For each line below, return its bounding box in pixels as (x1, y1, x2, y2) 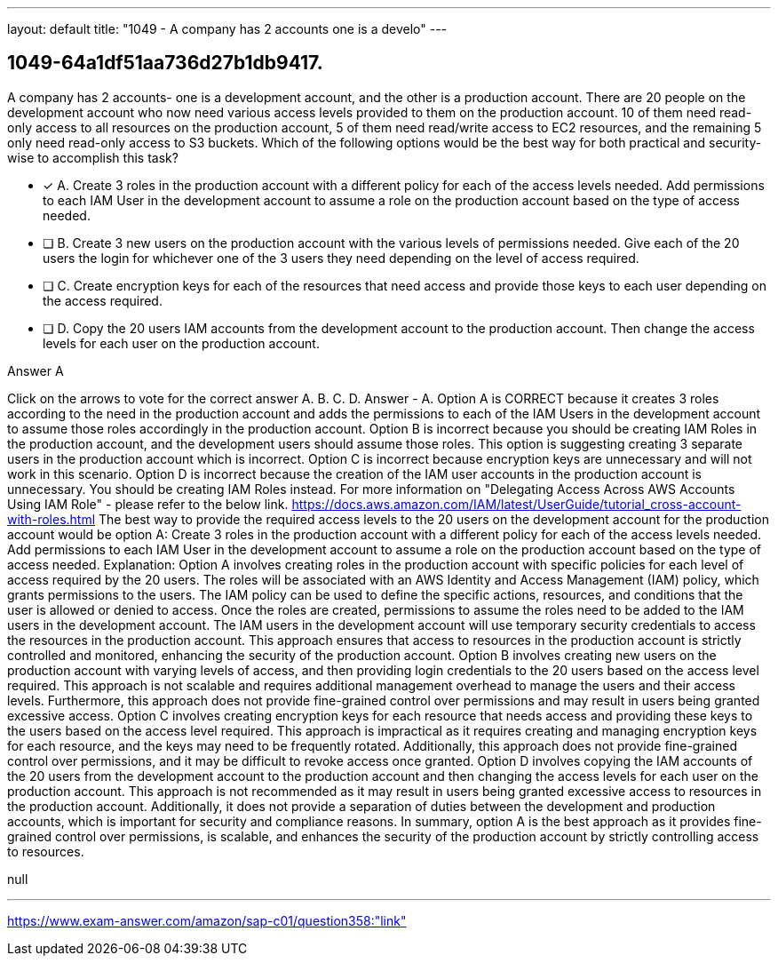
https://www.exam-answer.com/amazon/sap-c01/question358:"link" (7, 912, 407, 928)
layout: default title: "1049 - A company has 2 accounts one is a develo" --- (7, 21, 448, 36)
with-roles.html (7, 511, 96, 527)
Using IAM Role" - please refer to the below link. (7, 496, 289, 512)
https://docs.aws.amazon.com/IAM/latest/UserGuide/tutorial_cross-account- (291, 496, 742, 512)
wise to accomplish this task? (7, 149, 179, 165)
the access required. (43, 292, 163, 308)
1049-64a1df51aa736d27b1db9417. (7, 52, 323, 75)
